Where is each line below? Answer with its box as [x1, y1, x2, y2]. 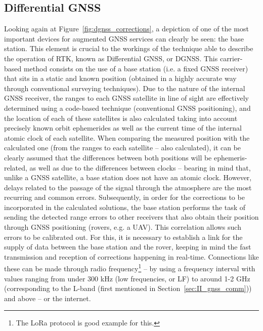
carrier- [220, 53, 243, 63]
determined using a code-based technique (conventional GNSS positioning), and [4, 102, 251, 113]
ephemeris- [213, 152, 247, 162]
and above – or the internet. [4, 293, 91, 303]
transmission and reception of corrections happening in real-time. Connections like [4, 251, 259, 262]
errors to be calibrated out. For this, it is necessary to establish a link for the [4, 231, 243, 242]
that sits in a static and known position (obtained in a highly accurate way [4, 73, 237, 84]
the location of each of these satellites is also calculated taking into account [4, 112, 238, 123]
